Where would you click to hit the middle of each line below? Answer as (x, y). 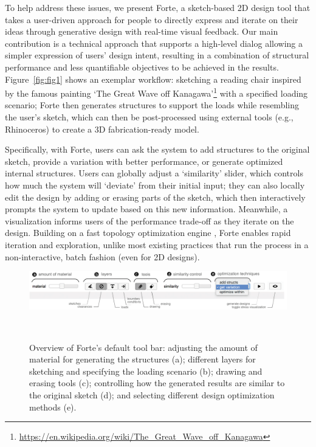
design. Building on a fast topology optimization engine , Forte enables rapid (148, 233)
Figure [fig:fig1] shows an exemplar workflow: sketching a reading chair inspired (153, 79)
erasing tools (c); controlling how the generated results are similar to (157, 383)
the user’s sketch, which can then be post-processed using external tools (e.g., (149, 117)
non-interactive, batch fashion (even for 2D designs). (102, 256)
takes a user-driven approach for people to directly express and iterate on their (152, 19)
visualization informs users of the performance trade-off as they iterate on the (149, 220)
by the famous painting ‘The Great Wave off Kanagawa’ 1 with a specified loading (156, 92)
